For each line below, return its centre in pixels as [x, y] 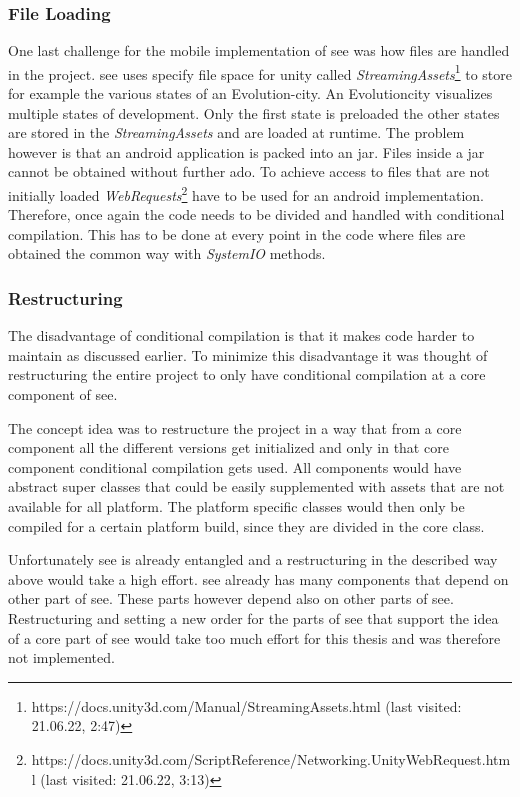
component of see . [63, 394]
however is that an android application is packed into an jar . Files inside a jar [246, 151]
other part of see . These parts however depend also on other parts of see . [231, 598]
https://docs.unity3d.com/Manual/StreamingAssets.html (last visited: [246, 705]
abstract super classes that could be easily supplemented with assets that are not [256, 486]
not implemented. [61, 657]
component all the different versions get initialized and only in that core [228, 447]
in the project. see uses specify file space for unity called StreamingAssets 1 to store [260, 72]
